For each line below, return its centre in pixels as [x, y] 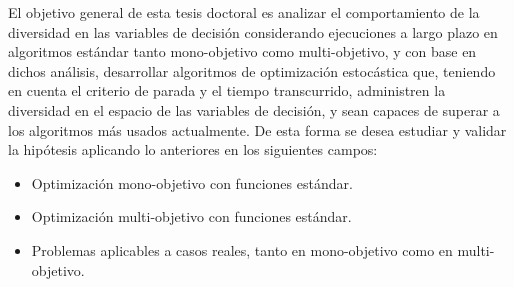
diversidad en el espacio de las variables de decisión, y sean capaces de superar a [254, 109]
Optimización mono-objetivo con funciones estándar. [192, 182]
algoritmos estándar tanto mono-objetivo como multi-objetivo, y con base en [242, 51]
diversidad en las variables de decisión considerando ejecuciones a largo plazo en [253, 31]
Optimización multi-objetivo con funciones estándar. [191, 216]
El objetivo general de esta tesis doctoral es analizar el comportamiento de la [244, 12]
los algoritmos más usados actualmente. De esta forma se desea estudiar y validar [257, 129]
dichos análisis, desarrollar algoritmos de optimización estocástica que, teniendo [252, 70]
